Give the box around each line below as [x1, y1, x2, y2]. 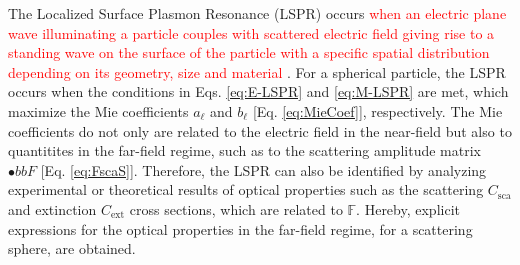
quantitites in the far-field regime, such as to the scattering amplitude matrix [8, 140, 481, 161]
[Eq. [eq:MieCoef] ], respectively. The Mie [252, 100, 503, 121]
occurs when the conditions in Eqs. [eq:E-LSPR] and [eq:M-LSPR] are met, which [8, 81, 509, 102]
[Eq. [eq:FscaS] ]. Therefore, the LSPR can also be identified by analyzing [40, 159, 487, 180]
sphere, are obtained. [8, 238, 136, 259]
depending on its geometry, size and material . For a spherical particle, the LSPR [8, 61, 506, 82]
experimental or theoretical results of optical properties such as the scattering [8, 179, 484, 200]
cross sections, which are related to [129, 198, 343, 219]
